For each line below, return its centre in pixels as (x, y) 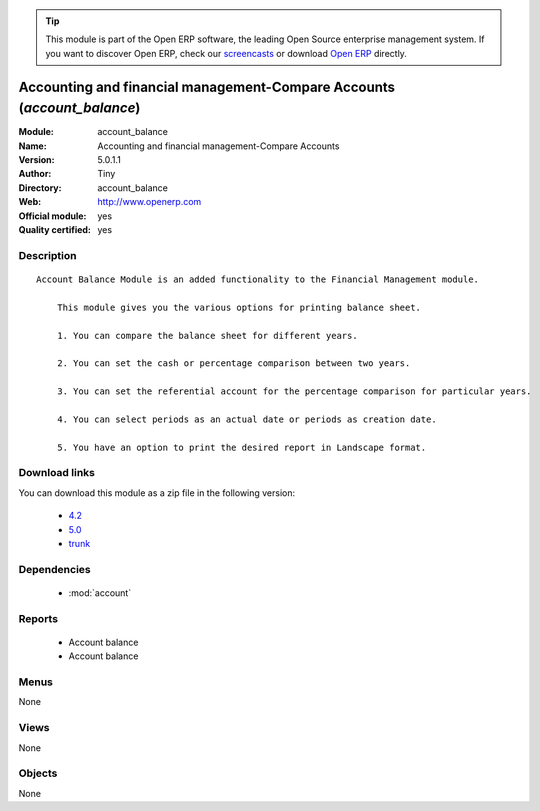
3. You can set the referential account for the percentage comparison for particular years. (294, 391)
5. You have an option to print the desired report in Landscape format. (241, 447)
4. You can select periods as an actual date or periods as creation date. (246, 419)
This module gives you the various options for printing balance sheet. (239, 307)
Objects (38, 773)
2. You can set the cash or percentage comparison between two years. (233, 363)
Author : (35, 174)
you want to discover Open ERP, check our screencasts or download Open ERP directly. (226, 53)
